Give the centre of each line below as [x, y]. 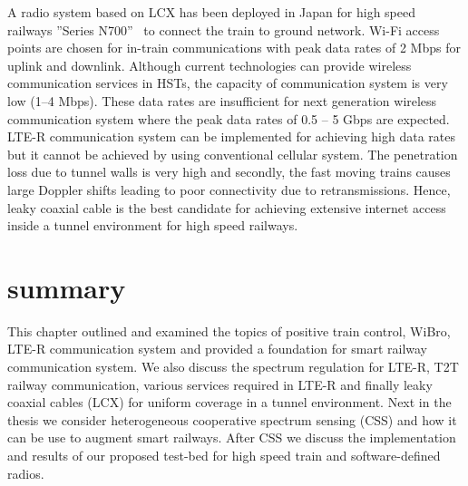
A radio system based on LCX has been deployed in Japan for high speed [212, 12]
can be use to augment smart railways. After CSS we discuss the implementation [232, 437]
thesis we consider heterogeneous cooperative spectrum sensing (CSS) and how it [232, 419]
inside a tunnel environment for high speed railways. [153, 225]
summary [67, 287]
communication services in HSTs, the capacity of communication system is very [228, 83]
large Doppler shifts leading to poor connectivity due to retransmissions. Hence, [229, 189]
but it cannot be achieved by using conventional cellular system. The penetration [233, 154]
